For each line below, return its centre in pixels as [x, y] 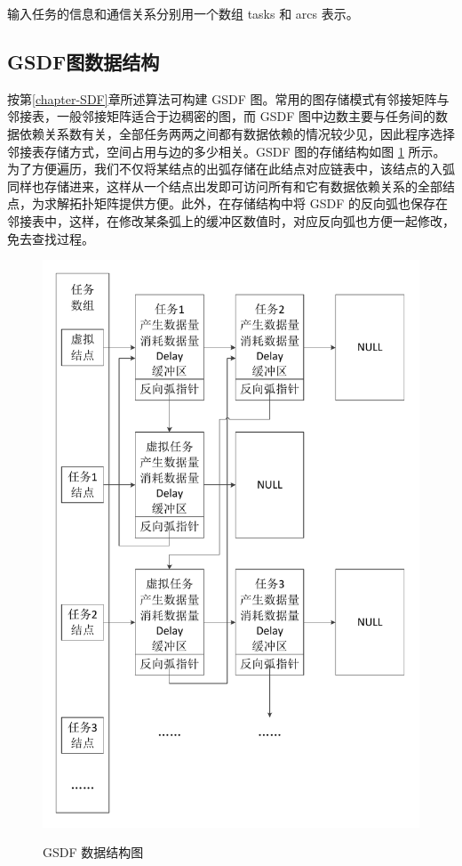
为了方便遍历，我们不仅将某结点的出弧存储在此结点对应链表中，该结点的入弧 [231, 169]
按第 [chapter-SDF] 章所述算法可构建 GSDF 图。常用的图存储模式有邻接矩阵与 [228, 98]
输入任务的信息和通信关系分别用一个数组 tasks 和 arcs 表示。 [183, 13]
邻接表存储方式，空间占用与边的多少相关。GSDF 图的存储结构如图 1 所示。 [227, 151]
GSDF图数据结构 [84, 61]
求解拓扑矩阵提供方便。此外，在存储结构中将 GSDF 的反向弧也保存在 [246, 203]
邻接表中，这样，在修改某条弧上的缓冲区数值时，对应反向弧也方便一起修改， [231, 220]
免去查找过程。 [51, 238]
